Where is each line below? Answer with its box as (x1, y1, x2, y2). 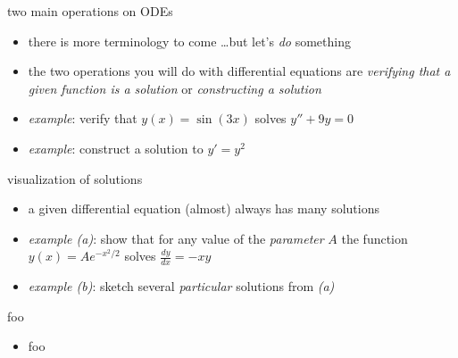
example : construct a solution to (28, 138, 204, 157)
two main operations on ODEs (7, 2, 173, 20)
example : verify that (28, 109, 137, 128)
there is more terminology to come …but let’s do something (28, 31, 351, 50)
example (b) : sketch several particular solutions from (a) (28, 277, 335, 296)
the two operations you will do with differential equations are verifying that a (28, 62, 451, 80)
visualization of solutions (7, 169, 143, 187)
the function (341, 229, 408, 247)
